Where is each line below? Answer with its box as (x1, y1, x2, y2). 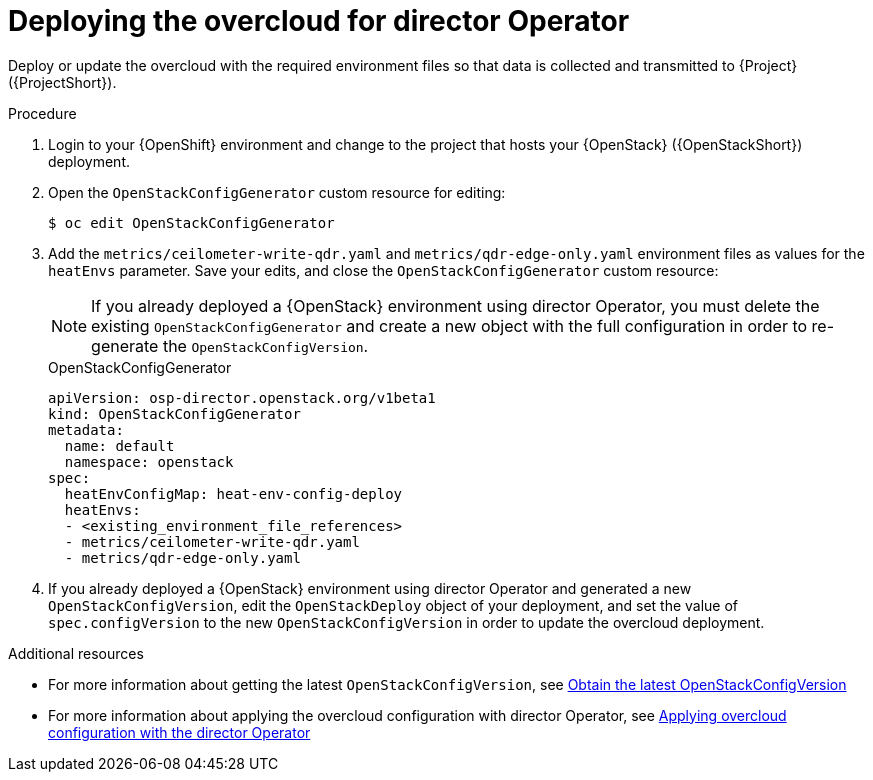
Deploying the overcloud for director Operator (8, 4, 630, 38)
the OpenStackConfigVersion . (162, 335, 369, 356)
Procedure (8, 104, 77, 122)
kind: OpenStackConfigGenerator (48, 405, 301, 422)
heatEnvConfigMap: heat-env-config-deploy (64, 485, 403, 502)
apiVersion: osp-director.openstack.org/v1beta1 (48, 389, 436, 406)
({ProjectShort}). (8, 73, 117, 91)
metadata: (48, 421, 124, 438)
